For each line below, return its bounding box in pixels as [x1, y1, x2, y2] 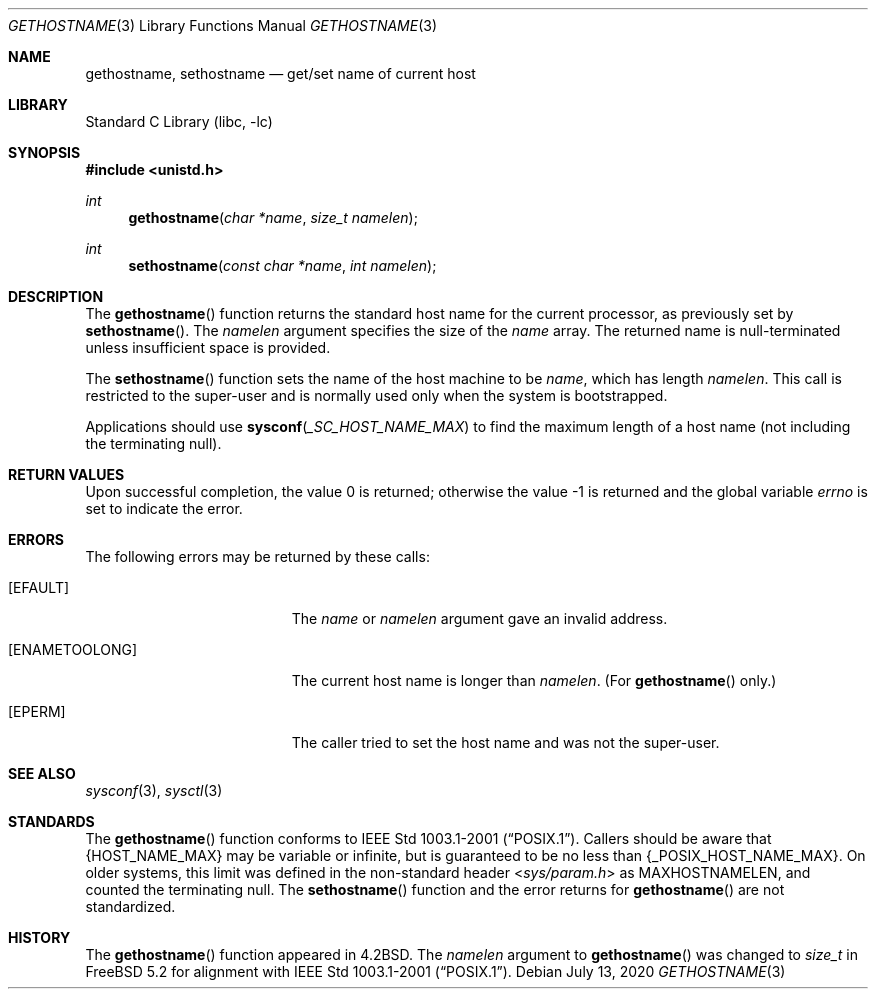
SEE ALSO [8, 765, 76, 782]
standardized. [85, 898, 176, 915]
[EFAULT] [8, 579, 70, 596]
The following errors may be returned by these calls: [85, 548, 430, 565]
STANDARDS [8, 813, 95, 830]
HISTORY [8, 929, 71, 946]
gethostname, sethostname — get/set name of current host [85, 65, 476, 82]
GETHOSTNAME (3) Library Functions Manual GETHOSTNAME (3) [8, 17, 438, 34]
